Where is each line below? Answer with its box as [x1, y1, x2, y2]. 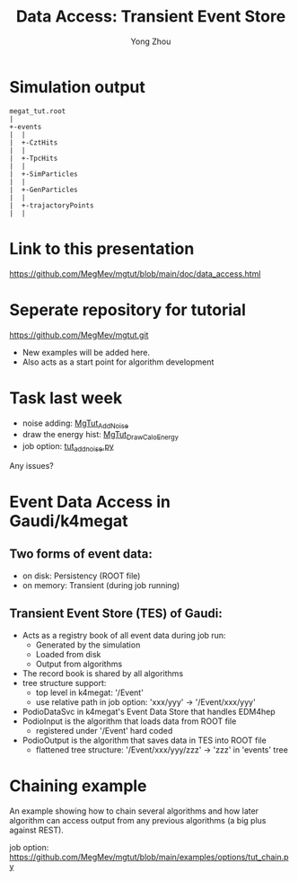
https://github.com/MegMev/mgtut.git [9, 330, 149, 340]
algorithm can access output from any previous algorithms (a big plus [9, 815, 267, 825]
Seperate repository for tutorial [9, 299, 247, 320]
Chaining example [9, 775, 147, 796]
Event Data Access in [9, 492, 171, 513]
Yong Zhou [130, 36, 171, 47]
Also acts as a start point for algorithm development [22, 357, 215, 367]
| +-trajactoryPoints [9, 200, 94, 210]
